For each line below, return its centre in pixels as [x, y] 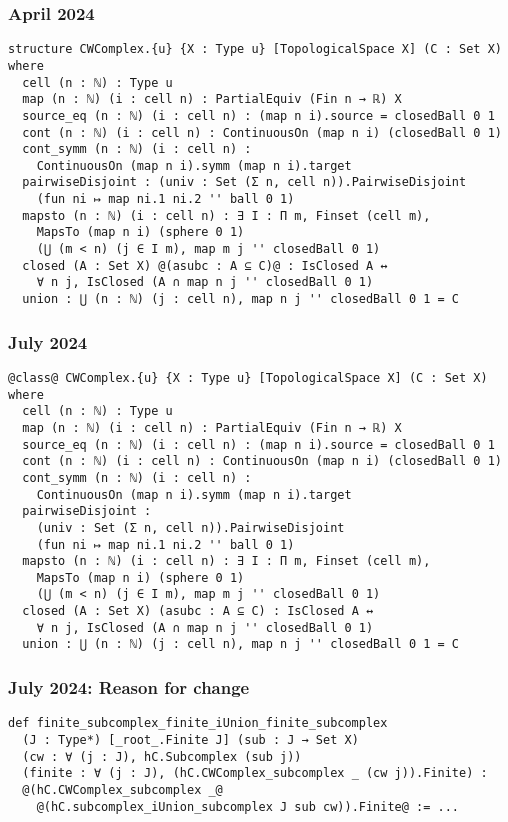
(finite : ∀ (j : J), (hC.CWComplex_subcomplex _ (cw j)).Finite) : [255, 773]
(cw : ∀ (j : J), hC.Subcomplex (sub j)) [162, 756]
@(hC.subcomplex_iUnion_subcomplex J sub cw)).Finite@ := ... [248, 806]
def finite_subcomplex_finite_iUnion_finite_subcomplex [198, 723]
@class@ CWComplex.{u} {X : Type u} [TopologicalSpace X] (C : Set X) [248, 377]
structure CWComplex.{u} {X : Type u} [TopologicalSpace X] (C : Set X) [255, 49]
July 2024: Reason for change [129, 687]
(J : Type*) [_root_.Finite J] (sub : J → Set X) [190, 739]
